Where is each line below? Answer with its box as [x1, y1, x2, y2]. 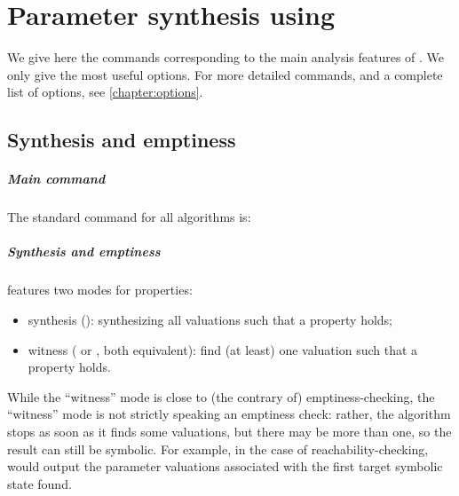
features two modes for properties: [7, 280, 193, 299]
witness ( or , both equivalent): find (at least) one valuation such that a [28, 340, 418, 358]
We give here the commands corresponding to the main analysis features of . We [7, 48, 445, 67]
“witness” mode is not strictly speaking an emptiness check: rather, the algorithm [7, 405, 451, 423]
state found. [7, 474, 72, 492]
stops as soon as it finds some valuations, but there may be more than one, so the [7, 421, 452, 440]
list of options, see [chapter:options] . [7, 83, 203, 101]
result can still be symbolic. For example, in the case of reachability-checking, [7, 439, 429, 458]
